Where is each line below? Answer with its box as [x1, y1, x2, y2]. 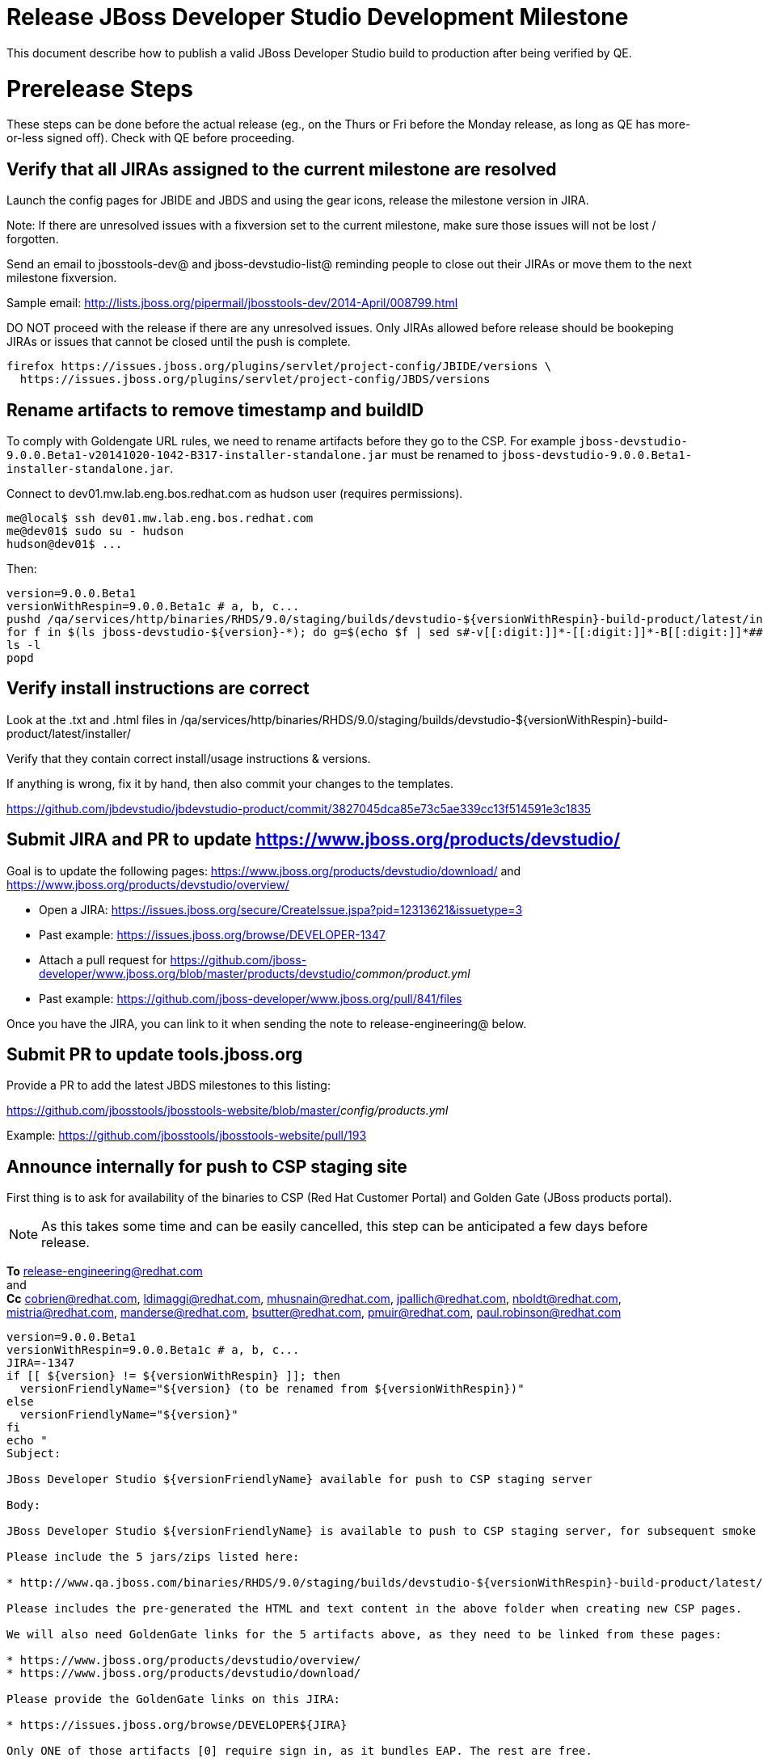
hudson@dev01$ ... [6, 537, 123, 550]
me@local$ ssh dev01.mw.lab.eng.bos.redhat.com [6, 511, 314, 525]
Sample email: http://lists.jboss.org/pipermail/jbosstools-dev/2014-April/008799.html [6, 296, 458, 310]
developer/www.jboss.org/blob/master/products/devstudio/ [39, 966, 356, 980]
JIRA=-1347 [6, 1356, 75, 1370]
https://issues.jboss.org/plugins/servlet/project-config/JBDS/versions [19, 373, 491, 386]
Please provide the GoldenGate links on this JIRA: [6, 1692, 341, 1706]
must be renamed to [390, 447, 499, 462]
